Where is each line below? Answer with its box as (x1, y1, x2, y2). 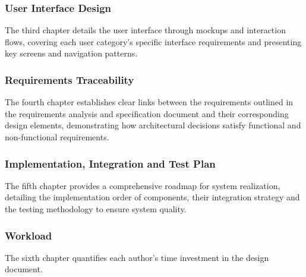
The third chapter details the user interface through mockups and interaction (5, 24, 286, 36)
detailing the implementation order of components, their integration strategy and (5, 191, 300, 203)
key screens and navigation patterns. (5, 47, 138, 59)
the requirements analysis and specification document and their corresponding (5, 107, 289, 119)
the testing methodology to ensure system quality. (5, 203, 187, 215)
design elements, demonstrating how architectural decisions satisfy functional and (5, 119, 301, 131)
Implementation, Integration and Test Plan (5, 156, 216, 171)
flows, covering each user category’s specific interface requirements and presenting (5, 35, 302, 48)
